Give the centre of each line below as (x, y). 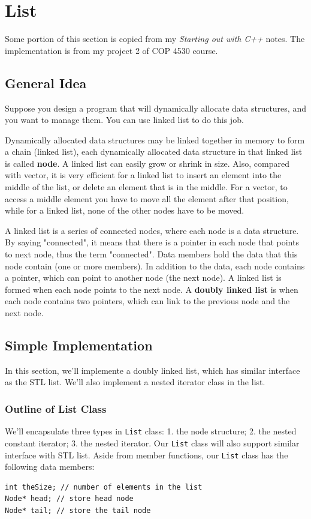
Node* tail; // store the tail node (78, 510)
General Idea (46, 82)
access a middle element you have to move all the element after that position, (147, 198)
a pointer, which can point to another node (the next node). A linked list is (143, 277)
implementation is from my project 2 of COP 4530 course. (111, 50)
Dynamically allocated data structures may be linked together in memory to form (155, 139)
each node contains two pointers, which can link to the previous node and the (147, 301)
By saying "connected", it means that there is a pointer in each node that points (152, 242)
